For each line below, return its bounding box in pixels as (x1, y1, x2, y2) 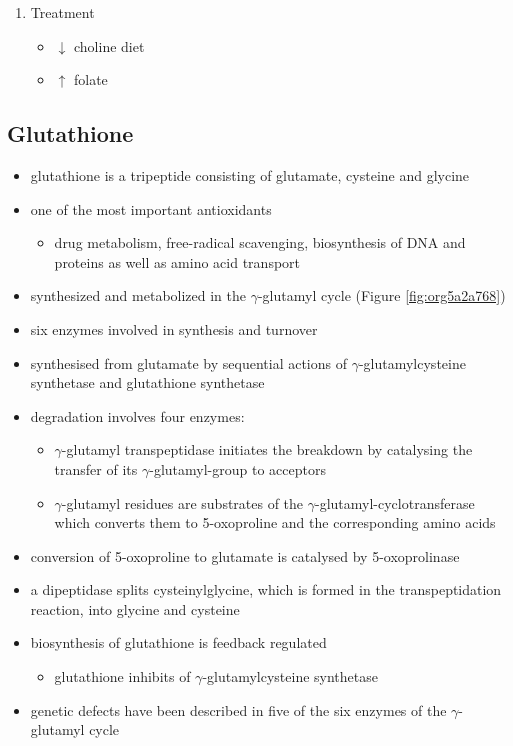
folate (73, 69, 108, 90)
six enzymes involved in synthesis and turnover (30, 318, 318, 339)
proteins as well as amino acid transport (54, 251, 301, 272)
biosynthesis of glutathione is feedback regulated (30, 632, 327, 653)
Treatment (30, 2, 95, 22)
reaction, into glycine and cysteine (30, 598, 240, 619)
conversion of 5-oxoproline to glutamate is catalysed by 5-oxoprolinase (30, 545, 460, 566)
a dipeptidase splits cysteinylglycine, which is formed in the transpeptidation (30, 579, 502, 600)
